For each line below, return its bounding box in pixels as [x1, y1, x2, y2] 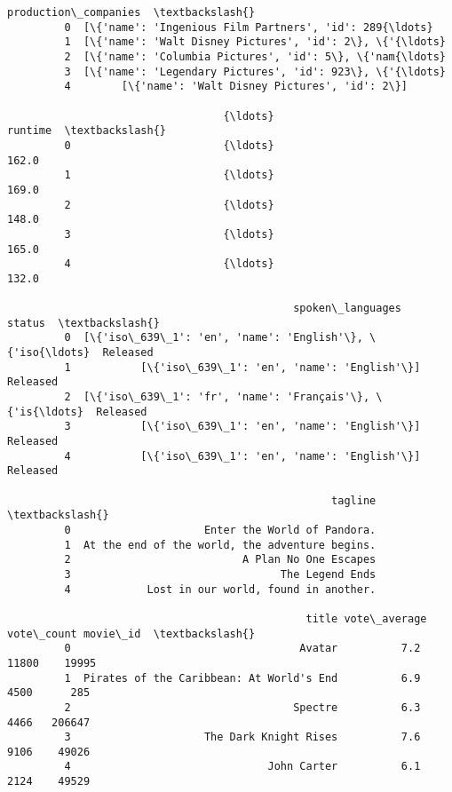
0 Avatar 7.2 [64, 642, 421, 655]
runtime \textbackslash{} [7, 124, 166, 138]
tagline [331, 494, 377, 507]
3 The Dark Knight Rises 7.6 [64, 731, 421, 744]
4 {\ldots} [64, 257, 274, 271]
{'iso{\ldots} [7, 346, 91, 360]
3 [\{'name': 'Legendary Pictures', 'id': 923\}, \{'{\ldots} [64, 65, 446, 78]
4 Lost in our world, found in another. [64, 582, 377, 596]
